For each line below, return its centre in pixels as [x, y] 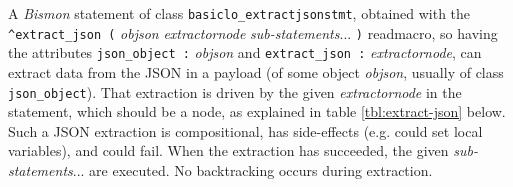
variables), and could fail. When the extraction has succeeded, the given [228, 150]
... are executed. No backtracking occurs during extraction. [252, 170]
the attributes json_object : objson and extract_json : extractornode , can [245, 52]
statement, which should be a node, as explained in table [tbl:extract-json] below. [257, 111]
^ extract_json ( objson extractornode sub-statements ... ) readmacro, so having [253, 32]
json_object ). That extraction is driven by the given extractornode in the [235, 91]
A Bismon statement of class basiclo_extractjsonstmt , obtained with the [239, 13]
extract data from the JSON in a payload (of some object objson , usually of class [256, 71]
